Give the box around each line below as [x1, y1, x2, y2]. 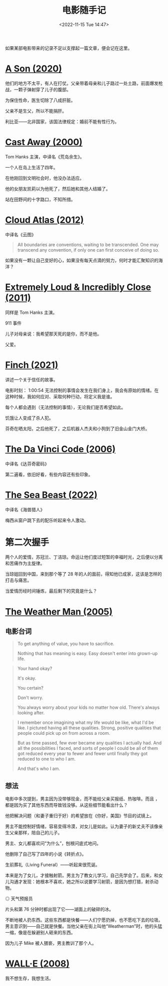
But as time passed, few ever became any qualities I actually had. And [17, 740, 162, 746]
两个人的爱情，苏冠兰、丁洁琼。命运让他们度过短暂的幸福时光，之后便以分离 [5, 554, 163, 560]
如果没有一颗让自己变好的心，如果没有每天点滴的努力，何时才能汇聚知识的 [5, 257, 158, 263]
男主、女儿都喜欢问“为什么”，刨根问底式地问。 [5, 840, 101, 846]
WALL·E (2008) [5, 958, 70, 969]
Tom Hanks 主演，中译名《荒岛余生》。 [5, 154, 85, 160]
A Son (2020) [5, 63, 62, 74]
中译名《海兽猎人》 [5, 506, 45, 512]
